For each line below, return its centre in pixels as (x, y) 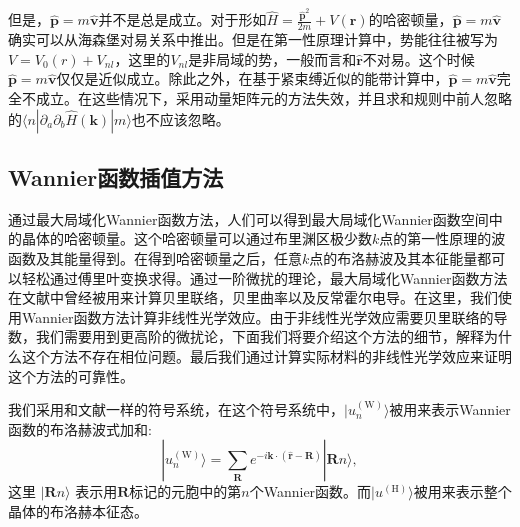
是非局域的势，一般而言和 (272, 58)
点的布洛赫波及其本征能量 (393, 258)
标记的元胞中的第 (185, 491)
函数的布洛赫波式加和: (80, 428)
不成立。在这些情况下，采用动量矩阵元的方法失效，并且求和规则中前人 (252, 98)
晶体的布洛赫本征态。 (78, 510)
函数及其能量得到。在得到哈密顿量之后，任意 (155, 258)
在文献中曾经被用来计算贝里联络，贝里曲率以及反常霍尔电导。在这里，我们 (253, 297)
